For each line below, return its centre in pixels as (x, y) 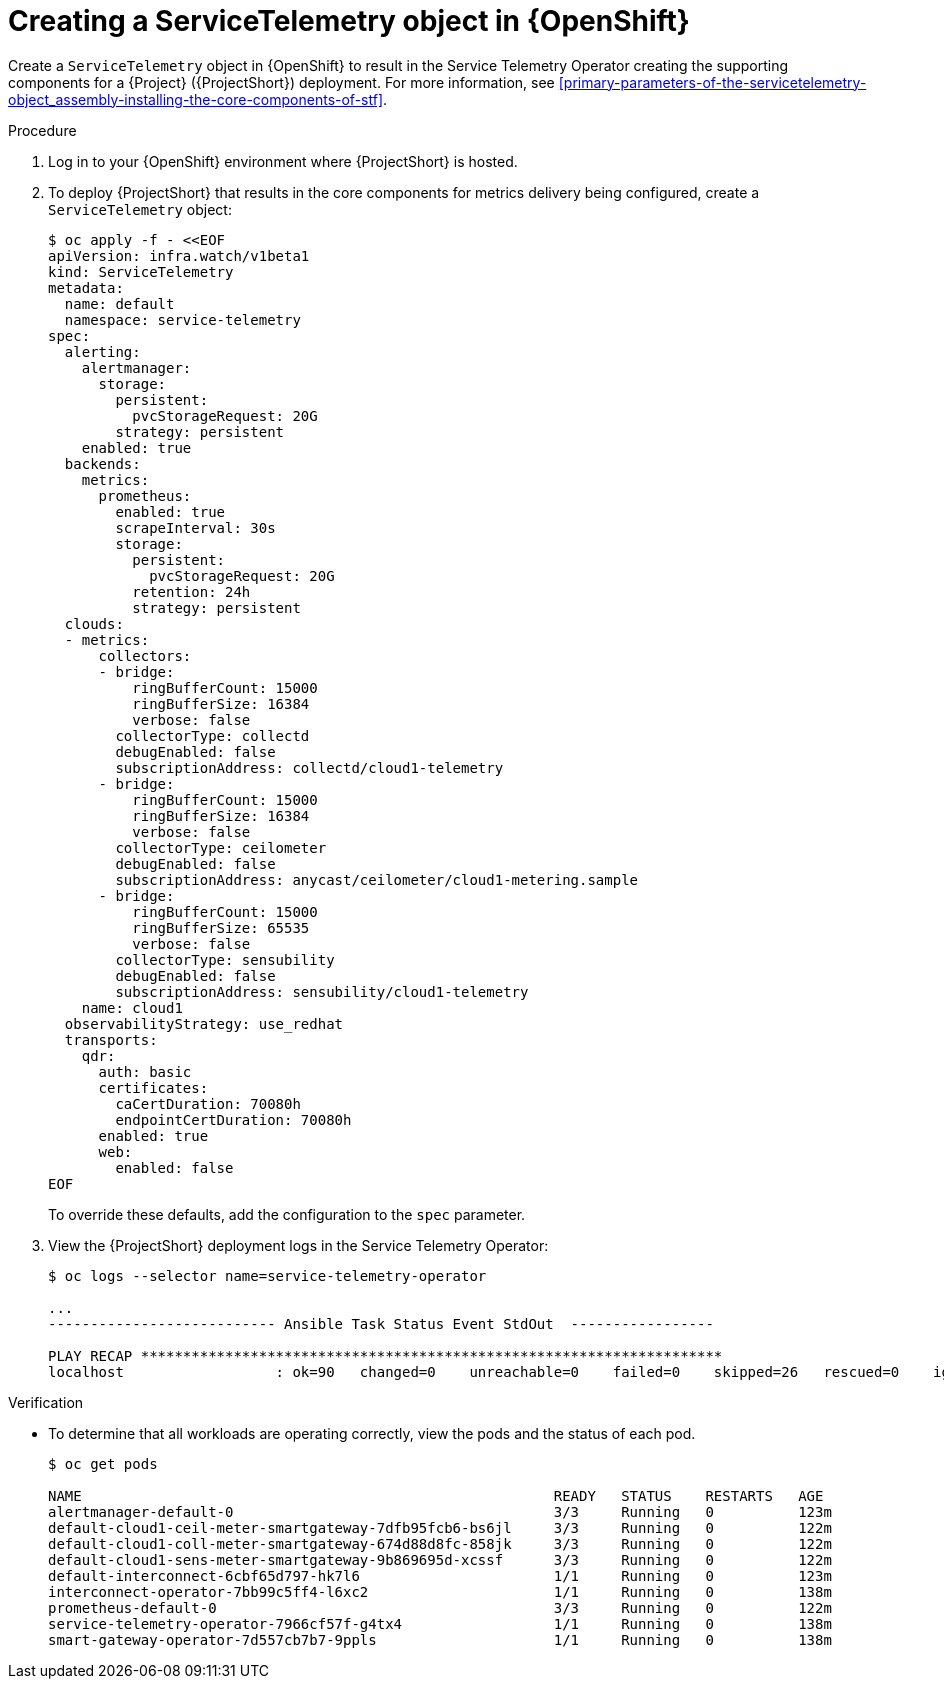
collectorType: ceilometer (221, 847)
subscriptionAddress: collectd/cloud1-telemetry (309, 767)
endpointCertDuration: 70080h (233, 1119)
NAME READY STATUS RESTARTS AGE (436, 1495)
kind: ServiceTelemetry (141, 271)
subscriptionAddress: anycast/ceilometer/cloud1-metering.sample (377, 879)
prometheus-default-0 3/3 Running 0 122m (440, 1607)
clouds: (94, 623)
